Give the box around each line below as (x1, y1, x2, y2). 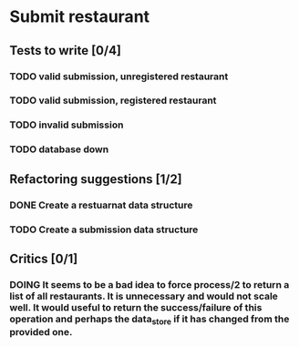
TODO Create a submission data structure (9, 223, 199, 236)
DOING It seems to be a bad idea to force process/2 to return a (9, 278, 290, 291)
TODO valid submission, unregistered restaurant (9, 70, 229, 83)
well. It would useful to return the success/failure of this (9, 301, 263, 313)
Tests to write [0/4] (9, 43, 121, 58)
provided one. (9, 326, 73, 339)
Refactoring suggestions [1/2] (9, 171, 182, 187)
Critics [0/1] (9, 250, 78, 266)
